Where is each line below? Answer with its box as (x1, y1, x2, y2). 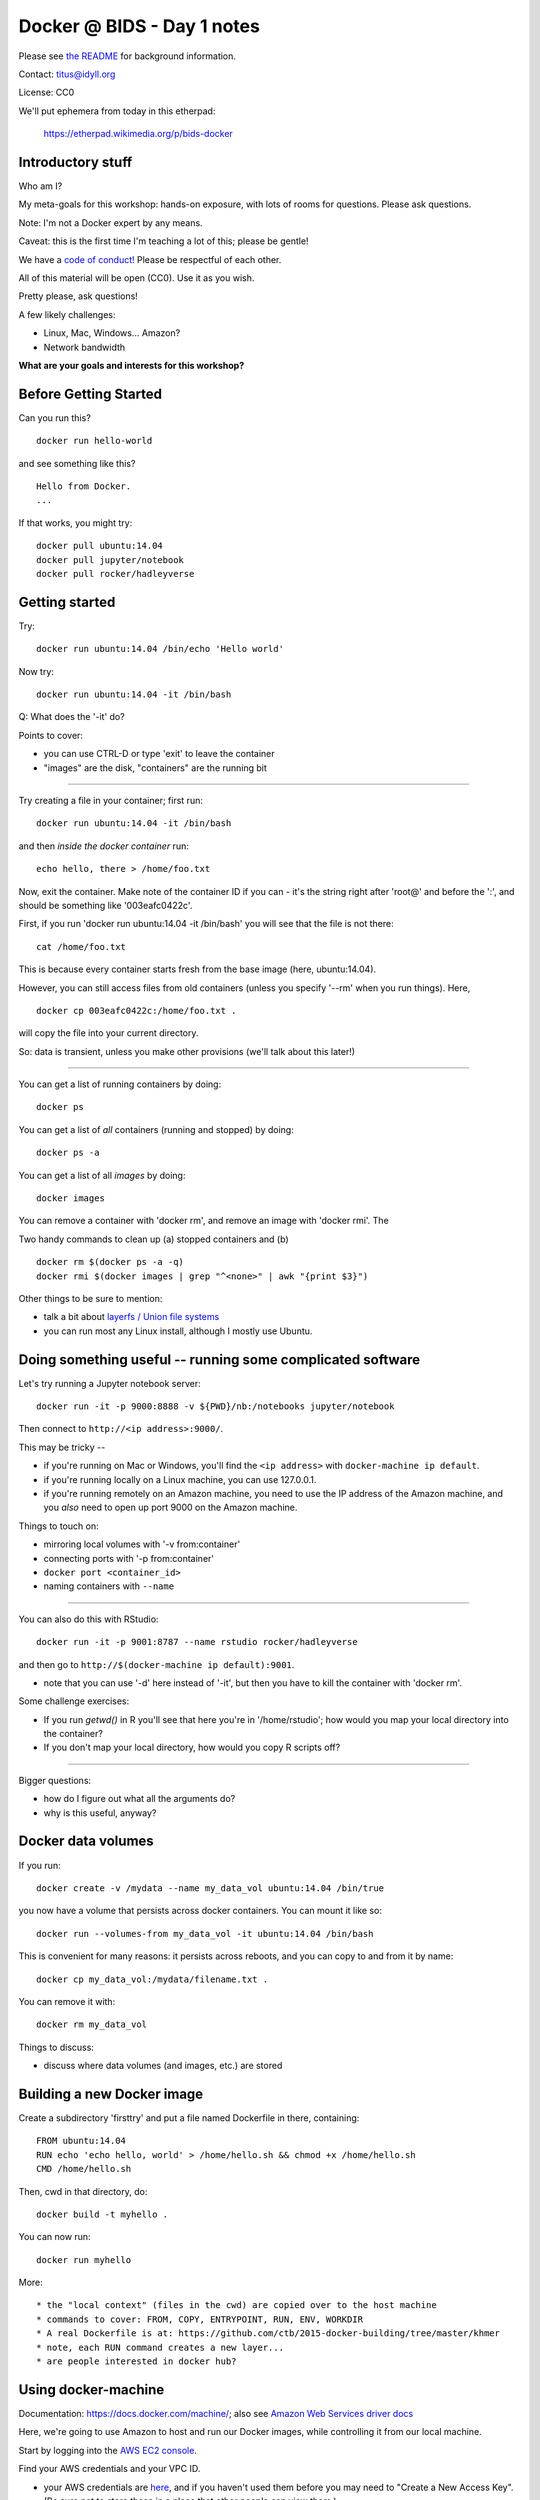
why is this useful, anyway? (43, 1806, 157, 1819)
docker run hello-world (36, 435, 153, 447)
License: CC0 (18, 86, 75, 99)
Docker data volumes (18, 1833, 154, 1850)
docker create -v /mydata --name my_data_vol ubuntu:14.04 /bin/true (36, 1882, 385, 1894)
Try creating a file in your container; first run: (18, 794, 204, 806)
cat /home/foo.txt (36, 941, 127, 952)
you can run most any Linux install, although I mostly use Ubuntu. (43, 1325, 313, 1337)
